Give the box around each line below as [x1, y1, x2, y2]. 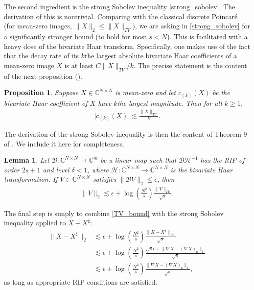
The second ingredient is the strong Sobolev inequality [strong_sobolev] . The [4, 1, 235, 11]
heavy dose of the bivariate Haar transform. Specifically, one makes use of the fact [4, 41, 250, 51]
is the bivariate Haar [170, 164, 233, 174]
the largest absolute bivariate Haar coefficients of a [84, 50, 237, 61]
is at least [64, 60, 93, 70]
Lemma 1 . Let [4, 155, 49, 165]
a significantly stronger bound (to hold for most [4, 31, 147, 41]
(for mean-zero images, [4, 21, 72, 31]
